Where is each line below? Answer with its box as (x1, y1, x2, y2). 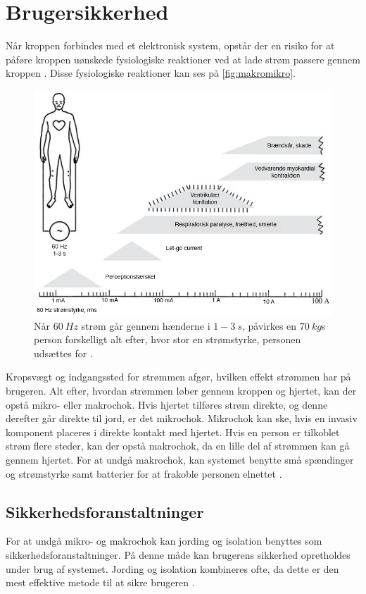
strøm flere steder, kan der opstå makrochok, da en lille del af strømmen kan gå (6, 438, 350, 453)
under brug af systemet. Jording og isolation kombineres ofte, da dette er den (6, 561, 339, 576)
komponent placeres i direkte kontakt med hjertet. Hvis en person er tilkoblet (6, 424, 340, 439)
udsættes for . (34, 345, 93, 360)
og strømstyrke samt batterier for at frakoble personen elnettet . (6, 466, 282, 481)
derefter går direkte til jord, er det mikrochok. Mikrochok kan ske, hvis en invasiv (6, 411, 358, 426)
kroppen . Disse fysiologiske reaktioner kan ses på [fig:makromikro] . (6, 66, 296, 80)
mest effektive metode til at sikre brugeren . (6, 575, 195, 590)
